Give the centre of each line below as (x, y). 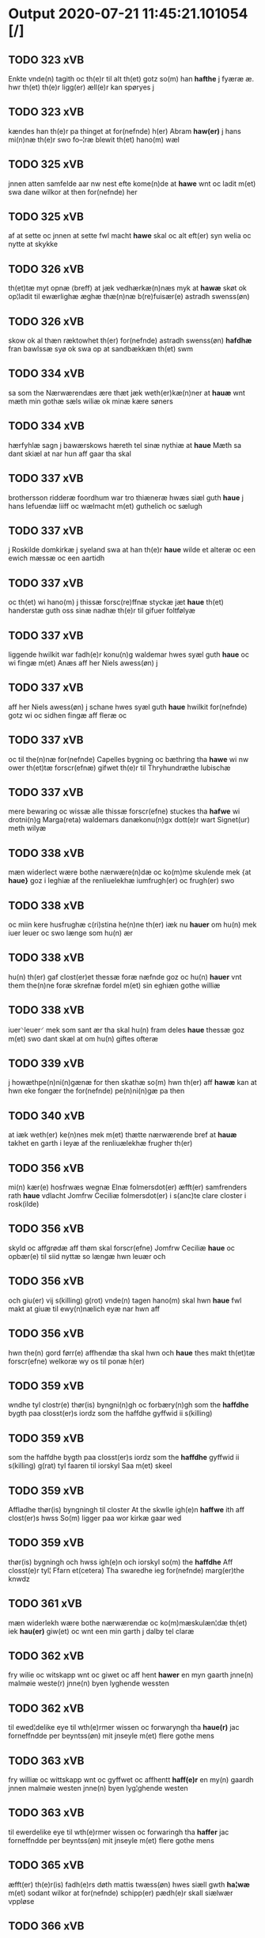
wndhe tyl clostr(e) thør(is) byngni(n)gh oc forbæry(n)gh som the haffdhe (129, 1405)
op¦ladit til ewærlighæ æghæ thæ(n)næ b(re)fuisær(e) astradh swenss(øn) (129, 297)
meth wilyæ (27, 829)
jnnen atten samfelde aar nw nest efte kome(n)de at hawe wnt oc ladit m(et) (132, 184)
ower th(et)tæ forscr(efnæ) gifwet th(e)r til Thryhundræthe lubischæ (119, 768)
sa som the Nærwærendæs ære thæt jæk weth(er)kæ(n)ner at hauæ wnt (127, 393)
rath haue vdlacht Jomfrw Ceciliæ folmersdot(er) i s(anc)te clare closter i (127, 1196)
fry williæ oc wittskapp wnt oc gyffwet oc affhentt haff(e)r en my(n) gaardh (131, 1780)
